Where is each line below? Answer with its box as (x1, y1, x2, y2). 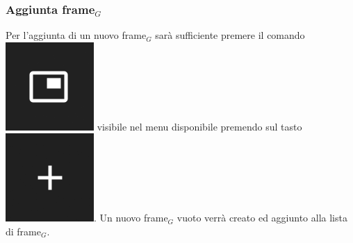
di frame (6, 224, 41, 238)
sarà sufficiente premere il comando (155, 28, 305, 42)
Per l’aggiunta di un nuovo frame (6, 28, 147, 42)
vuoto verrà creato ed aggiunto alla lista (176, 210, 347, 225)
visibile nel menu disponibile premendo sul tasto (97, 119, 302, 133)
